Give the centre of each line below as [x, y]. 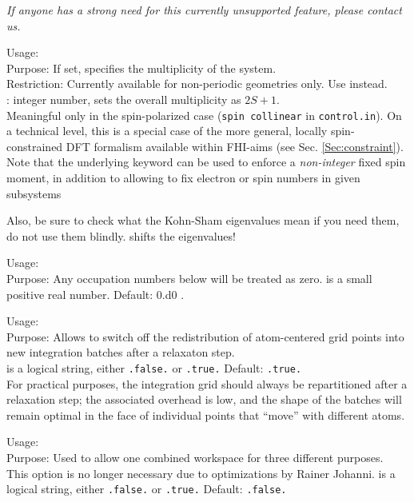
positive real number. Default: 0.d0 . [96, 294]
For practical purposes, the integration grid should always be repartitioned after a [207, 383]
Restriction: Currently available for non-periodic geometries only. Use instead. [197, 84]
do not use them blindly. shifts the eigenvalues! [121, 235]
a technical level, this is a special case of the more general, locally [167, 131]
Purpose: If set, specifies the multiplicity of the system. [141, 68]
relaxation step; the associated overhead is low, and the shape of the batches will [204, 399]
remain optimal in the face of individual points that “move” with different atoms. [206, 414]
